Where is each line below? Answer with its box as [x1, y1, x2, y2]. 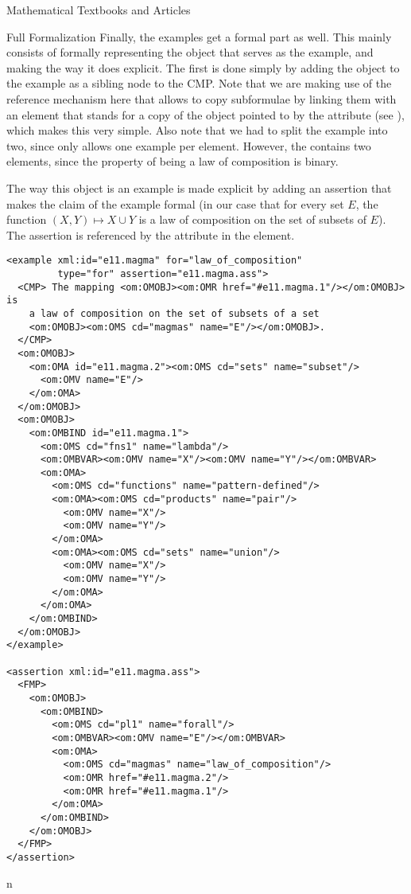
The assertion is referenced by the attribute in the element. [6, 226, 295, 243]
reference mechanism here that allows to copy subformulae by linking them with [6, 90, 397, 107]
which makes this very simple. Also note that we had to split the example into [6, 122, 388, 139]
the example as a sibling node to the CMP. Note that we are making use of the [6, 75, 392, 92]
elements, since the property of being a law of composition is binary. [6, 153, 339, 170]
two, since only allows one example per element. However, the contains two [6, 137, 371, 154]
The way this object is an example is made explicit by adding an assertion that [6, 179, 392, 196]
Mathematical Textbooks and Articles [6, 2, 191, 18]
